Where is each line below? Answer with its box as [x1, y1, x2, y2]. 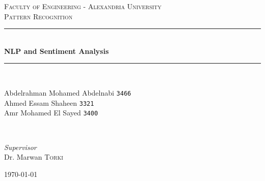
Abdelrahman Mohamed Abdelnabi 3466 [4, 87, 131, 98]
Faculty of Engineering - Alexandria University [4, 1, 162, 11]
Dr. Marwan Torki [4, 152, 63, 162]
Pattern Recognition [4, 11, 73, 21]
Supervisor [4, 141, 37, 152]
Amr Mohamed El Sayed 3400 [4, 107, 98, 118]
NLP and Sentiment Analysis [4, 45, 109, 56]
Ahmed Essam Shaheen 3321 [4, 97, 94, 108]
